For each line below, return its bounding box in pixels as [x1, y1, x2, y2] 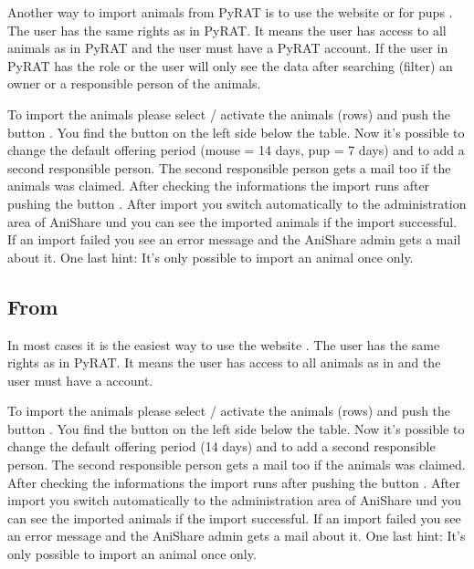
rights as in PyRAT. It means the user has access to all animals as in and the [7, 353, 441, 372]
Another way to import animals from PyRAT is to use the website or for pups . [7, 3, 453, 21]
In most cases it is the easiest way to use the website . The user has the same [7, 335, 440, 354]
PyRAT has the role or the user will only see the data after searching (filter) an [7, 56, 453, 75]
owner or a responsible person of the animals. [7, 74, 261, 93]
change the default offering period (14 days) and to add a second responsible [7, 437, 436, 456]
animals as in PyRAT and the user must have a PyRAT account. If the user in [7, 38, 448, 57]
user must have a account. [7, 370, 153, 389]
